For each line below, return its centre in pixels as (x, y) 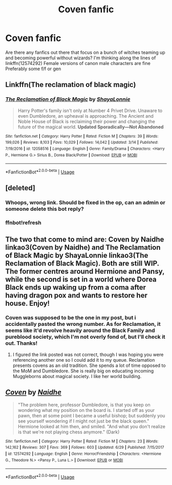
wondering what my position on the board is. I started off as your (86, 410)
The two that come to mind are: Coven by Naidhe (85, 239)
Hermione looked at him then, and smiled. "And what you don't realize (91, 426)
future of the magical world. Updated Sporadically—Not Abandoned (91, 127)
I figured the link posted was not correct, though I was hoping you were (88, 355)
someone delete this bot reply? (45, 209)
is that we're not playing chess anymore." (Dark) (69, 432)
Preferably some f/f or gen (33, 69)
